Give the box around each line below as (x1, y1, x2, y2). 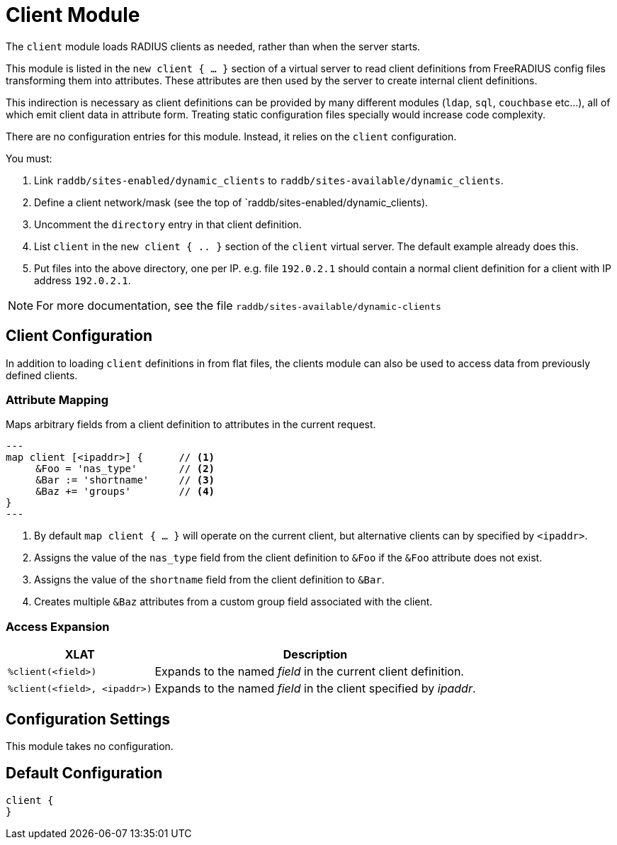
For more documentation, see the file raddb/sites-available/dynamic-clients (36, 298, 441, 313)
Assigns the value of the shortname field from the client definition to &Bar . (34, 573, 385, 586)
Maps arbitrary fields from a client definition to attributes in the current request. (6, 418, 376, 431)
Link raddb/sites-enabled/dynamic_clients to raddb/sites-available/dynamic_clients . (34, 174, 504, 186)
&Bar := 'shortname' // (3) (35, 474, 215, 486)
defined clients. (6, 369, 78, 381)
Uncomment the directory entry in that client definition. (34, 218, 302, 230)
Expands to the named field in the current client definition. (154, 664, 464, 679)
